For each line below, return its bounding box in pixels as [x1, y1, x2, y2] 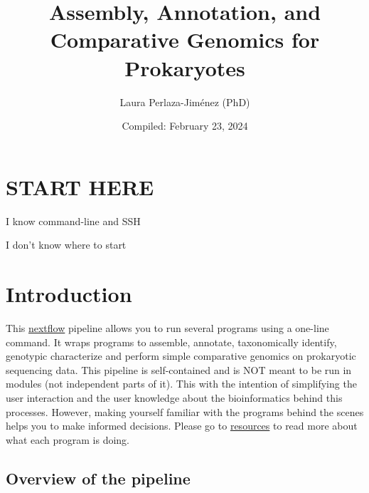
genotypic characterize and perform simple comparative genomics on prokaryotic [6, 348, 356, 363]
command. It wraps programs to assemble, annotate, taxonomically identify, [6, 334, 337, 349]
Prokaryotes [124, 53, 245, 82]
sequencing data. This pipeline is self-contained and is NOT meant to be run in [6, 362, 352, 377]
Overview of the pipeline [6, 467, 191, 489]
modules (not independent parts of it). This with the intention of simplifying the [6, 376, 357, 391]
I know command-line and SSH [6, 213, 141, 228]
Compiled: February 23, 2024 [122, 118, 248, 133]
